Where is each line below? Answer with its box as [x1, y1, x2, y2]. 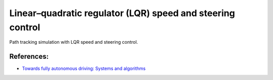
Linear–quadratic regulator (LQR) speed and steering [9, 8, 235, 19]
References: [9, 52, 49, 61]
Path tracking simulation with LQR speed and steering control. [9, 39, 139, 45]
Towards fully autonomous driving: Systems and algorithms [22, 65, 146, 71]
